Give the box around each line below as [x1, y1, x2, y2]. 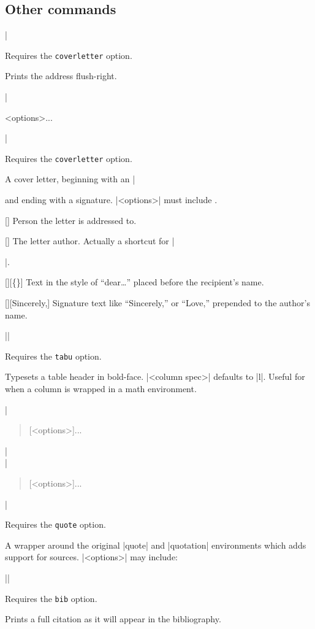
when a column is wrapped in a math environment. [5, 382, 197, 395]
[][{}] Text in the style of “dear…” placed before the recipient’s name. [5, 276, 264, 288]
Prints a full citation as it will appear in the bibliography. [5, 612, 221, 625]
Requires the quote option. [5, 518, 106, 531]
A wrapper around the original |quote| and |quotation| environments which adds [5, 538, 306, 551]
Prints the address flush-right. [5, 69, 117, 82]
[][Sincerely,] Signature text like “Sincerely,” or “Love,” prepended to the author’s [5, 296, 310, 309]
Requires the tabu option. [5, 349, 102, 362]
